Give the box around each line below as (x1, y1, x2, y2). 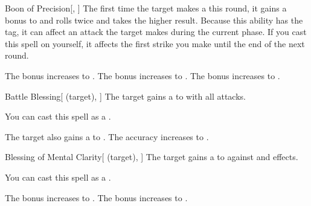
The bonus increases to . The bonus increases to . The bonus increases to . (5, 69, 280, 82)
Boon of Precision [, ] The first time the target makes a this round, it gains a (5, 2, 287, 14)
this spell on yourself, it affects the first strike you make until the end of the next (5, 37, 305, 50)
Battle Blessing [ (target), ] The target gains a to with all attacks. (5, 89, 246, 102)
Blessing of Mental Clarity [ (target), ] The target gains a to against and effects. (5, 150, 298, 163)
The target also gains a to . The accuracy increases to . (5, 130, 209, 143)
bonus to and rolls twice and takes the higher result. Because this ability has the (5, 13, 303, 26)
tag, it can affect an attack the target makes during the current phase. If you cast (5, 25, 307, 38)
